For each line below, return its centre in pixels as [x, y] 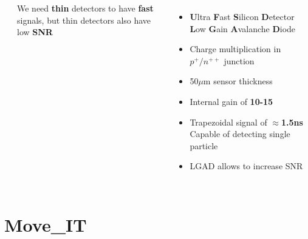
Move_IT [46, 225]
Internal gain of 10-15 [231, 101]
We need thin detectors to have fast [85, 8]
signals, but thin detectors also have [84, 20]
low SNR [35, 32]
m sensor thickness [238, 81]
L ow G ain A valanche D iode [243, 28]
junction [239, 60]
